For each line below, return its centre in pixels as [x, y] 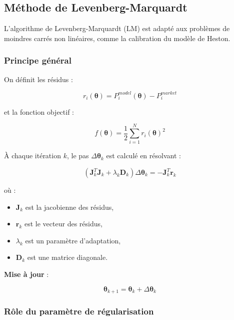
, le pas [78, 155]
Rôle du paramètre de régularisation [79, 311]
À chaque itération [32, 155]
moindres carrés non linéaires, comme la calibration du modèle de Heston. [117, 38]
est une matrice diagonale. [67, 257]
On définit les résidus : [38, 79]
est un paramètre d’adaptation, [73, 240]
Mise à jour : [26, 274]
